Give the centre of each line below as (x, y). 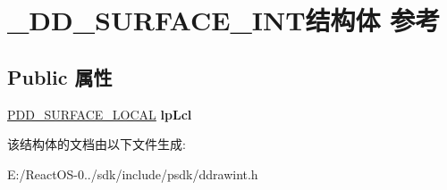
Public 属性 (60, 76)
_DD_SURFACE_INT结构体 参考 (224, 20)
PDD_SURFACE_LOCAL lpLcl (100, 114)
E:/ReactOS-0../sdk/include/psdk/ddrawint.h (133, 173)
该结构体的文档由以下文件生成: (97, 144)
